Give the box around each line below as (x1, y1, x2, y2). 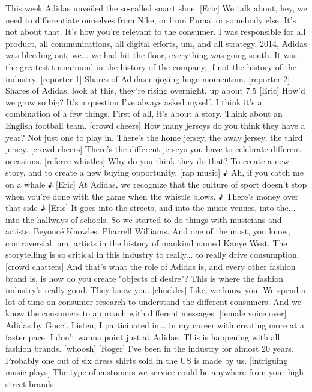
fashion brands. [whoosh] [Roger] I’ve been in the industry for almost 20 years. (5, 342, 294, 355)
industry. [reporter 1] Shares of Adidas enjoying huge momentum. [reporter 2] (5, 72, 290, 85)
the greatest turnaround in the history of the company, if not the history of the (5, 60, 297, 73)
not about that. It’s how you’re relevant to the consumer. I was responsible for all (5, 25, 306, 38)
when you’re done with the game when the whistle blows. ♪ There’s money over (5, 189, 299, 202)
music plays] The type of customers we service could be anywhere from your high (5, 366, 304, 378)
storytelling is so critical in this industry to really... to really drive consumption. (5, 248, 299, 261)
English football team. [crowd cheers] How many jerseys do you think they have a (5, 119, 305, 131)
